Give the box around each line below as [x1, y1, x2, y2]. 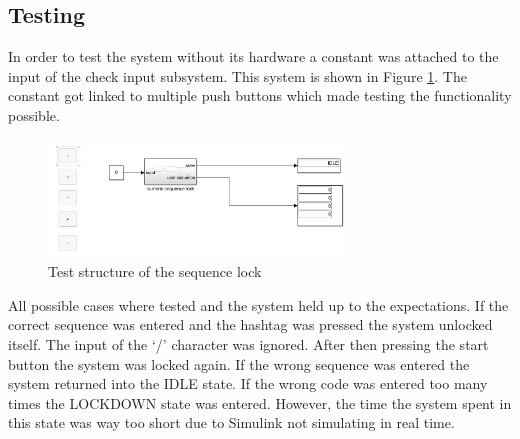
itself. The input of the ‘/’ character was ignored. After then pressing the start [8, 333, 489, 354]
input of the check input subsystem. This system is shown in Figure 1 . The [8, 65, 467, 86]
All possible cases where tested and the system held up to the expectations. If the [8, 294, 509, 315]
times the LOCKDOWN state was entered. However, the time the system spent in [8, 392, 512, 413]
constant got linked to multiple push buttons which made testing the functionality [8, 85, 512, 106]
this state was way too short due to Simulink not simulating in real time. [8, 412, 455, 433]
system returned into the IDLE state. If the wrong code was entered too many [8, 373, 488, 394]
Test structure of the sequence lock [48, 261, 262, 282]
